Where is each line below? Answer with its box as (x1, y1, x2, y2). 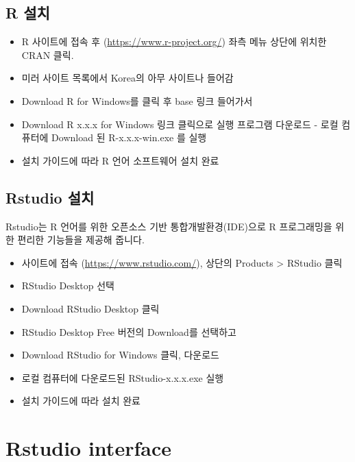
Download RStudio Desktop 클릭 (21, 301, 160, 315)
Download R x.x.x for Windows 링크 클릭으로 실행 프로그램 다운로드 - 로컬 (21, 117, 339, 131)
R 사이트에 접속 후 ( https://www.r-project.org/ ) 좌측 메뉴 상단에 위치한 (21, 34, 327, 49)
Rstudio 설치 (5, 186, 95, 208)
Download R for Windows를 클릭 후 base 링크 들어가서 (21, 93, 253, 108)
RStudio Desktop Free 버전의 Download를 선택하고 (21, 324, 236, 339)
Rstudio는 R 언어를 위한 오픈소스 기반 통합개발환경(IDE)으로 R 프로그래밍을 (5, 219, 332, 233)
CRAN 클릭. (21, 47, 74, 62)
